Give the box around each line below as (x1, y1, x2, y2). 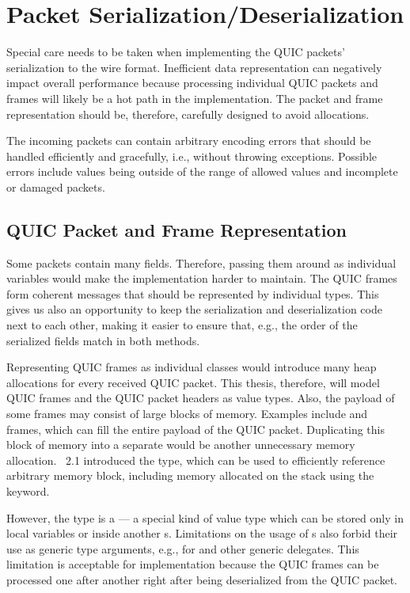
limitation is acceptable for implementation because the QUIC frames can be (6, 556, 379, 572)
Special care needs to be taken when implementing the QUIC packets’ (6, 44, 345, 60)
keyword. (6, 482, 50, 499)
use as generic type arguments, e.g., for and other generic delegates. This (6, 540, 359, 557)
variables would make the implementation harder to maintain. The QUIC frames (6, 270, 397, 287)
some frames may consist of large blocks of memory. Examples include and (6, 405, 368, 422)
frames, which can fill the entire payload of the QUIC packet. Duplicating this (6, 420, 385, 437)
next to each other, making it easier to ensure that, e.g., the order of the (6, 317, 358, 333)
